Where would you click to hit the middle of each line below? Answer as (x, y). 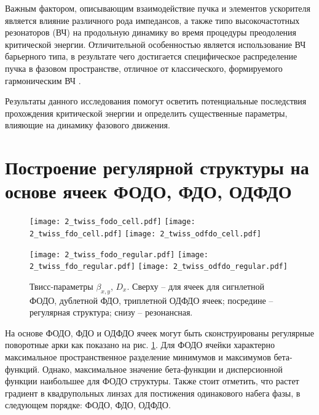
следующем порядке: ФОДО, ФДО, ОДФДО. (88, 405)
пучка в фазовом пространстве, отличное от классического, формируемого (144, 68)
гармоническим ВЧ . (43, 80)
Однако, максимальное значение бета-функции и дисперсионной (163, 369)
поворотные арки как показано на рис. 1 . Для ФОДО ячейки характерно (140, 345)
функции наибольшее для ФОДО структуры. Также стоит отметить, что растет (152, 381)
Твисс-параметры (61, 286)
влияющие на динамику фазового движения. (88, 125)
